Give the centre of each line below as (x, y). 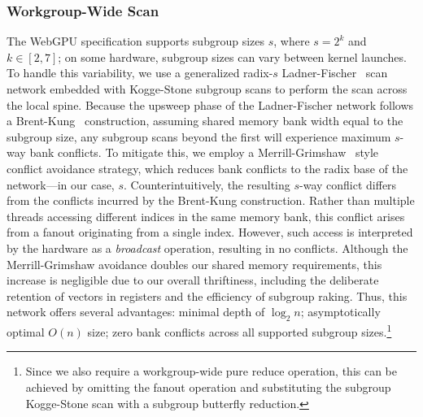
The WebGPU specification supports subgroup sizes (136, 41)
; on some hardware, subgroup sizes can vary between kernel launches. (232, 56)
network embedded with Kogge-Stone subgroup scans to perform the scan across (207, 89)
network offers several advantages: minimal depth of (136, 312)
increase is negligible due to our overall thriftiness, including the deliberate (193, 280)
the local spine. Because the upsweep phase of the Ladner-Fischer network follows (210, 104)
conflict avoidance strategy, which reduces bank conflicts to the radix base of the (207, 168)
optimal (26, 331)
